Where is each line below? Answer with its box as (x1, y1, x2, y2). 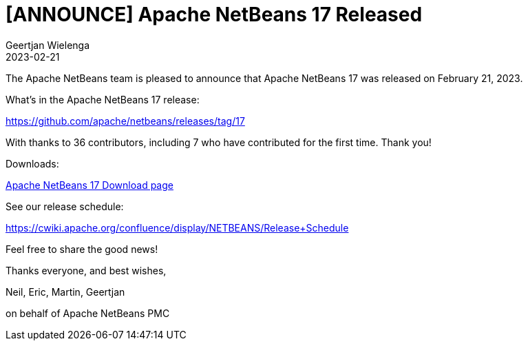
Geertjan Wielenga (6, 39, 90, 51)
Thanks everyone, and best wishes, (6, 264, 167, 276)
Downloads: (6, 157, 59, 170)
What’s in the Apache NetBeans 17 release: (6, 93, 200, 105)
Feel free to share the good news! (6, 243, 158, 255)
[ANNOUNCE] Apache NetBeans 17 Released (6, 3, 423, 26)
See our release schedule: (6, 200, 124, 212)
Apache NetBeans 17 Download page (6, 179, 173, 191)
